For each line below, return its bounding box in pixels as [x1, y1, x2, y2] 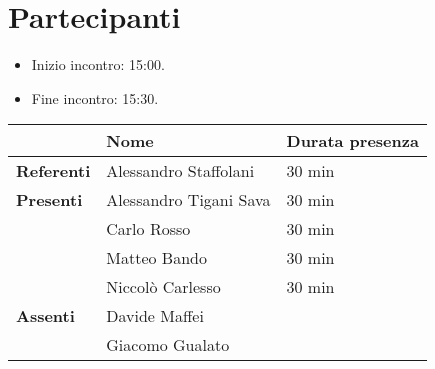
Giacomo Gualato [106, 333, 230, 357]
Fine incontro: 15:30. [31, 87, 159, 108]
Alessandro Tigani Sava [106, 188, 271, 212]
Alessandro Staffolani [106, 159, 255, 183]
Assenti [16, 304, 75, 328]
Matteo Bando [106, 246, 207, 270]
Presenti [16, 188, 83, 212]
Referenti [16, 159, 91, 183]
